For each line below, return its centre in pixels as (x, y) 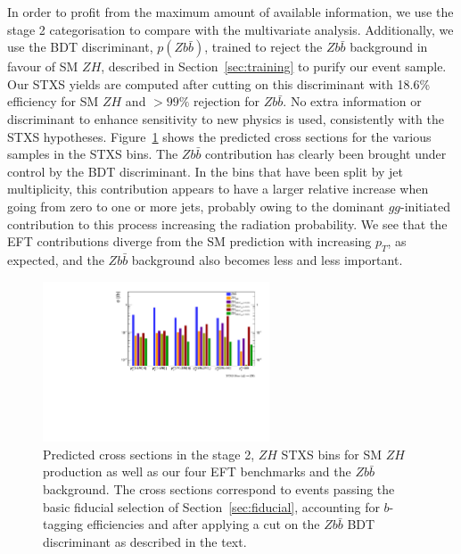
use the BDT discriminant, (80, 47)
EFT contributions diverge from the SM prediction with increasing (189, 241)
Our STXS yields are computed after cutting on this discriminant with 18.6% (219, 83)
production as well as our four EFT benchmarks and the (197, 471)
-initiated (426, 206)
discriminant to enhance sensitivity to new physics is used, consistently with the (226, 118)
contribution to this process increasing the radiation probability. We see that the (227, 223)
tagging (63, 524)
